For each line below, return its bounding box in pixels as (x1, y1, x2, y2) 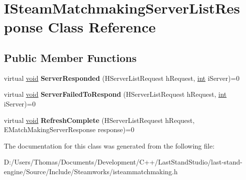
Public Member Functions (4, 50, 137, 65)
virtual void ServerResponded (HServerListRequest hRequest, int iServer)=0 (4, 73, 240, 83)
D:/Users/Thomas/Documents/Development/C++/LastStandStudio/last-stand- (4, 157, 243, 167)
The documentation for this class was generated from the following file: (4, 140, 215, 150)
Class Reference (47, 17, 156, 37)
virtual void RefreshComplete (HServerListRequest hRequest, (4, 115, 195, 125)
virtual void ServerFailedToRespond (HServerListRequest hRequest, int (4, 89, 227, 99)
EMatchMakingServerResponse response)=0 (4, 124, 135, 135)
